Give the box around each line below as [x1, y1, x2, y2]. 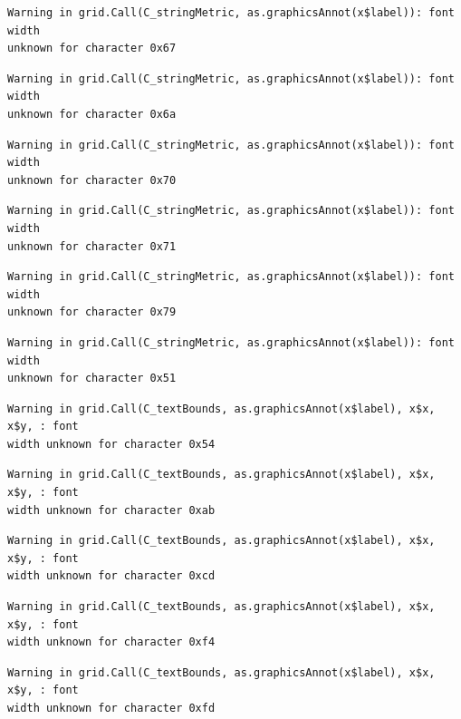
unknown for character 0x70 [7, 173, 177, 187]
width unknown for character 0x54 [7, 437, 216, 451]
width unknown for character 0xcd [7, 569, 216, 583]
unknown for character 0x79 [7, 306, 177, 319]
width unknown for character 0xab [7, 503, 216, 517]
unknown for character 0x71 [7, 239, 177, 253]
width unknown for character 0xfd [7, 702, 216, 714]
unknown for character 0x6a [7, 107, 177, 121]
